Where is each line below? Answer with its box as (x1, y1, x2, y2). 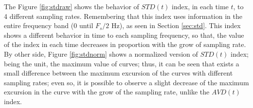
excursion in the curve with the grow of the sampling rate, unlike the (4, 87, 210, 97)
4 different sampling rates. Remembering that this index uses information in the (4, 11, 242, 21)
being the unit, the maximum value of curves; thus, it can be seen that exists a (4, 58, 239, 68)
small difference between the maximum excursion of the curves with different (4, 68, 233, 78)
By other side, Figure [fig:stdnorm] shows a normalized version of (4, 48, 198, 59)
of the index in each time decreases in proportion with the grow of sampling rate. (4, 39, 246, 49)
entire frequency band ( (4, 20, 74, 31)
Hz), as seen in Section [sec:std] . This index (111, 20, 241, 31)
